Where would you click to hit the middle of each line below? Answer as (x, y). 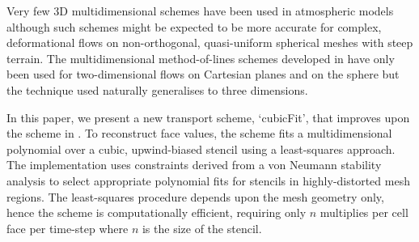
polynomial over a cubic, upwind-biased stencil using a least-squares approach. (201, 149)
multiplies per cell (364, 212)
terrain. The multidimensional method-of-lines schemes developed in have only (201, 58)
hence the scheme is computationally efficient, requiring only (157, 212)
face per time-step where (68, 228)
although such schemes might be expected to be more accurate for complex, (194, 26)
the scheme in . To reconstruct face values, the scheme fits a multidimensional (199, 133)
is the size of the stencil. (202, 228)
